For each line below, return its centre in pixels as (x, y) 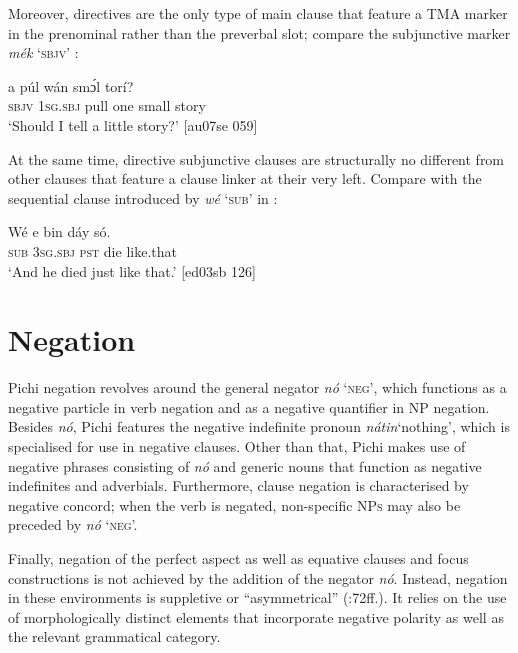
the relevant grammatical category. (114, 636)
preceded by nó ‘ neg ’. (73, 524)
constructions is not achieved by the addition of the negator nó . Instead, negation (258, 577)
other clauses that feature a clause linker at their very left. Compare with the (245, 178)
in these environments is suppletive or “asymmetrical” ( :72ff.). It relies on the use (257, 597)
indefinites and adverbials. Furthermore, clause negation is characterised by (238, 485)
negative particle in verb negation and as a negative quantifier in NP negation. (249, 406)
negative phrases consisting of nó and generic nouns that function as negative (245, 465)
